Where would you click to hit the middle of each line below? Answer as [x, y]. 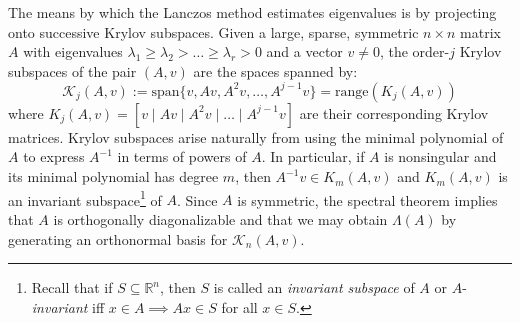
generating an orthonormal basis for [118, 238]
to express [54, 156]
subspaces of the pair [72, 70]
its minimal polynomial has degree [113, 176]
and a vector [304, 51]
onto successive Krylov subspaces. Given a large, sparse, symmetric [213, 31]
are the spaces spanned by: [275, 70]
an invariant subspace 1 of [85, 198]
